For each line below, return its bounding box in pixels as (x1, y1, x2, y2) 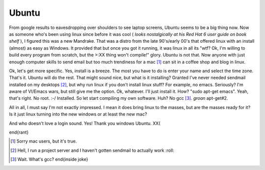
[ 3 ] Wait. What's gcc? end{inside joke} (10, 156, 88, 162)
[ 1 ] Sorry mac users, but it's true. (10, 138, 77, 144)
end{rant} (9, 129, 29, 135)
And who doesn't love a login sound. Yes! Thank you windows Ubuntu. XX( (9, 120, 160, 126)
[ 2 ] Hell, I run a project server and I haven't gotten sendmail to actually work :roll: (10, 147, 174, 153)
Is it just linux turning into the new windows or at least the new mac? (9, 111, 147, 117)
